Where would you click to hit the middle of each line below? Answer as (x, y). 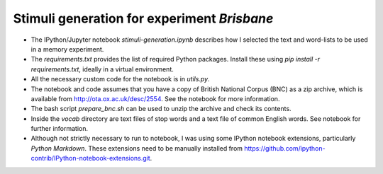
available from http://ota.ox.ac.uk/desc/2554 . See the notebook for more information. (155, 98)
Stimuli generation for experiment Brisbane (143, 18)
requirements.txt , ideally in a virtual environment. (102, 69)
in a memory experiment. (67, 49)
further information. (60, 129)
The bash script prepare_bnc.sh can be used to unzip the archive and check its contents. (161, 109)
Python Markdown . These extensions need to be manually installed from (137, 148)
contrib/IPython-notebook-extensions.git (90, 158)
